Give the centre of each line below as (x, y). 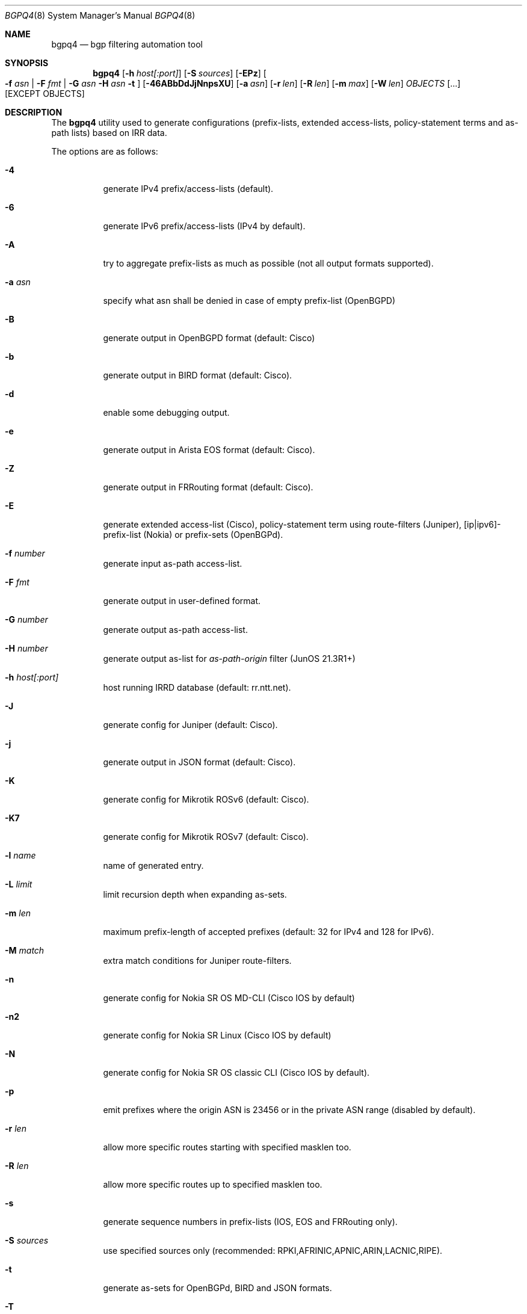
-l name (20, 855)
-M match (25, 950)
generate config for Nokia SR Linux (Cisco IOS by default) (217, 1035)
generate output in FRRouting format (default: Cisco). (208, 487)
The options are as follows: (105, 151)
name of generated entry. (153, 865)
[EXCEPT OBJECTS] (45, 94)
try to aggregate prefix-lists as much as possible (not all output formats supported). (268, 263)
